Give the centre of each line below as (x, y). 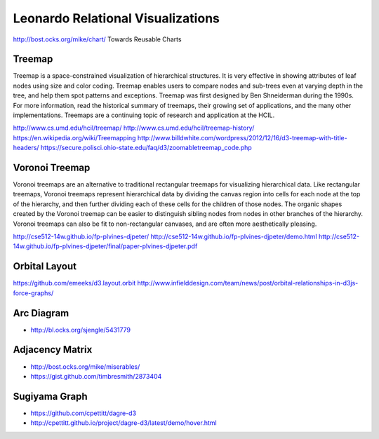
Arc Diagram (41, 313)
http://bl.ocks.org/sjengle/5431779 (81, 330)
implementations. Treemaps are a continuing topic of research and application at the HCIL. (144, 115)
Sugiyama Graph (50, 396)
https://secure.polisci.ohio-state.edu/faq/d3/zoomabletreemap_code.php (146, 148)
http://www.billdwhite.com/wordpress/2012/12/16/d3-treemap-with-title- (242, 137)
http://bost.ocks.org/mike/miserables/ (85, 366)
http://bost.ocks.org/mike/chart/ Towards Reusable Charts (97, 39)
